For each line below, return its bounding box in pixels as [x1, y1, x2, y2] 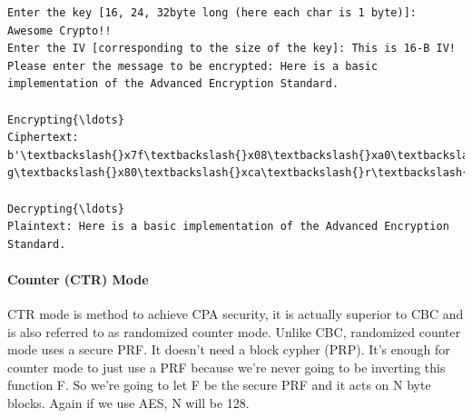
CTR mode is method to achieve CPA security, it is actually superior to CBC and [7, 304, 464, 323]
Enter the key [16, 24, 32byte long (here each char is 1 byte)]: [7, 6, 418, 19]
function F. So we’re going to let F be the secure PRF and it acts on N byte [7, 375, 431, 394]
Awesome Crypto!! [7, 24, 112, 37]
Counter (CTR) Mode [7, 269, 149, 288]
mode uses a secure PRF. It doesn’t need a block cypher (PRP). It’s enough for [7, 340, 450, 359]
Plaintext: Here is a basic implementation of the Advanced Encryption [7, 220, 449, 234]
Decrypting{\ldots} [7, 202, 124, 215]
